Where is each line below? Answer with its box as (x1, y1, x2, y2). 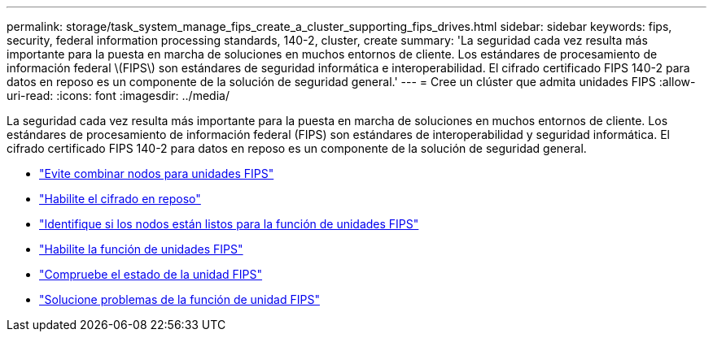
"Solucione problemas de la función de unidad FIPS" (39, 292, 320, 306)
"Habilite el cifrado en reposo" (39, 192, 201, 206)
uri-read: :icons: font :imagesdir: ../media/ (7, 89, 230, 102)
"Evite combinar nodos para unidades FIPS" (39, 167, 274, 180)
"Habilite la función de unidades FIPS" (39, 242, 243, 256)
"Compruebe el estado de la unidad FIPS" (39, 267, 263, 281)
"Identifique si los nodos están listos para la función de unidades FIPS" (39, 217, 419, 231)
